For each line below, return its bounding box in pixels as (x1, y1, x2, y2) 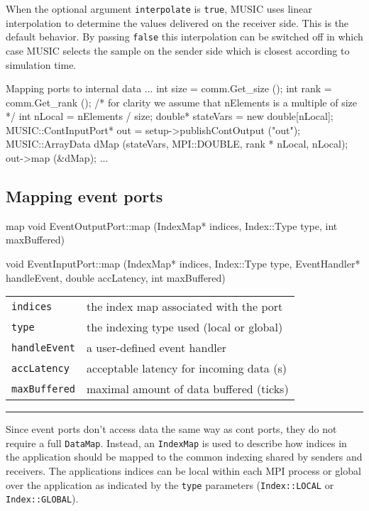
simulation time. (6, 57, 77, 72)
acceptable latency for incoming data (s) (87, 360, 287, 377)
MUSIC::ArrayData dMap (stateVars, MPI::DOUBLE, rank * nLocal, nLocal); (6, 136, 348, 151)
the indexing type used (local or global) (87, 319, 283, 336)
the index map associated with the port (87, 298, 283, 315)
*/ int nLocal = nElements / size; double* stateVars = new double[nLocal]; (6, 109, 334, 123)
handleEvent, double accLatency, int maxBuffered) (6, 270, 226, 285)
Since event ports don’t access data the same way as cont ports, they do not (6, 422, 337, 436)
